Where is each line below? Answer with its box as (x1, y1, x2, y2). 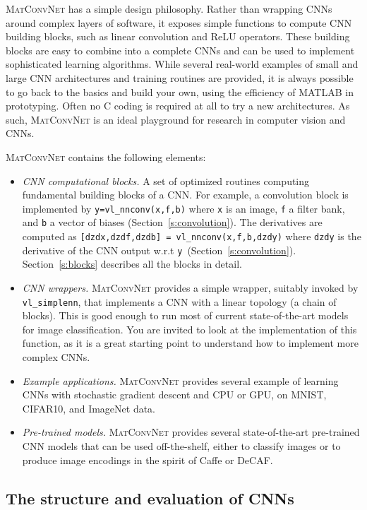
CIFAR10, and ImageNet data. (22, 401, 156, 415)
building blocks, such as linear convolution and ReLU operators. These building (6, 29, 350, 44)
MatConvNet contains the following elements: (6, 149, 206, 164)
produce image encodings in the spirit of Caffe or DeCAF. (22, 452, 273, 467)
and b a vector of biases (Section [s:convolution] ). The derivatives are (22, 215, 323, 230)
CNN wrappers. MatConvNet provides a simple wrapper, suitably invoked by (22, 280, 359, 295)
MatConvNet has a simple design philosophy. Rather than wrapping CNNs (6, 1, 332, 16)
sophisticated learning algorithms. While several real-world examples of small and (6, 57, 359, 71)
